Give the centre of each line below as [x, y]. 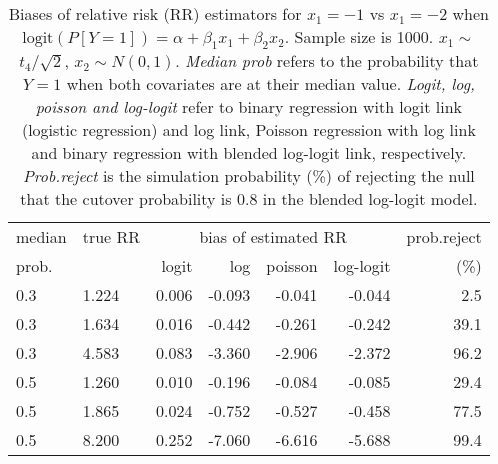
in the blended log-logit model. [370, 199]
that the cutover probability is [126, 199]
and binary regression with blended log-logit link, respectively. [249, 153]
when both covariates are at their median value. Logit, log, [270, 84]
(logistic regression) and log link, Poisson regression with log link [248, 130]
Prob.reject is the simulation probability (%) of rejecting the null [248, 176]
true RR [111, 237]
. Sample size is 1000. [359, 36]
